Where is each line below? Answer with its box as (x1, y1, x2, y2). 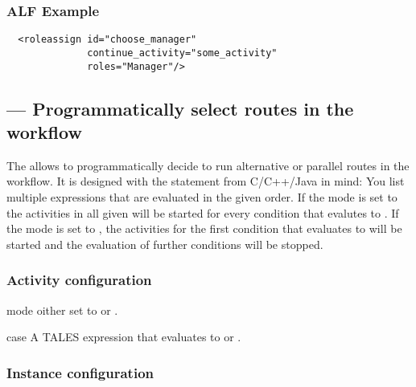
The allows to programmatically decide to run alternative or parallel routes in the (6, 157, 410, 173)
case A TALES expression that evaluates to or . (6, 328, 241, 345)
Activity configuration (6, 270, 152, 290)
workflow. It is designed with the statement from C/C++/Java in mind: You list (6, 173, 405, 189)
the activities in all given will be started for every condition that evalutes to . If (6, 204, 399, 221)
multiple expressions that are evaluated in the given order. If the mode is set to (6, 188, 397, 205)
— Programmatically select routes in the (6, 96, 354, 120)
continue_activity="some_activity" (87, 47, 278, 59)
